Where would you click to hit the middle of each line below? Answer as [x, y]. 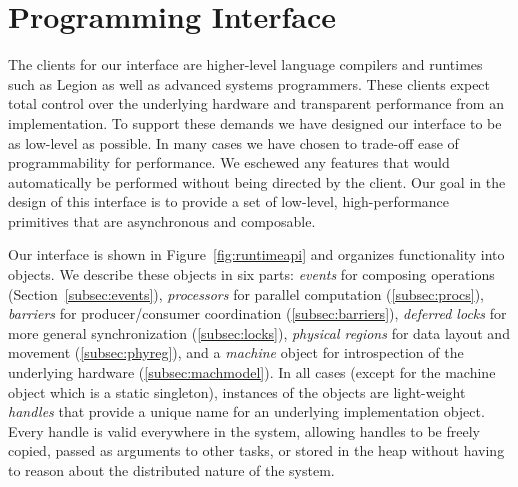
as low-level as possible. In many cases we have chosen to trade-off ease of [233, 142]
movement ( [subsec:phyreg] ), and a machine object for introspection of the [236, 352]
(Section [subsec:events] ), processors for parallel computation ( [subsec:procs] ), [246, 293]
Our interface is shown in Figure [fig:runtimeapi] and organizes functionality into [256, 254]
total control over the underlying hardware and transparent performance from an [256, 103]
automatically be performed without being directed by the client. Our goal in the [257, 181]
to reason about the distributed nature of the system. [171, 470]
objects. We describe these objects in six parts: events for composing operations [251, 274]
